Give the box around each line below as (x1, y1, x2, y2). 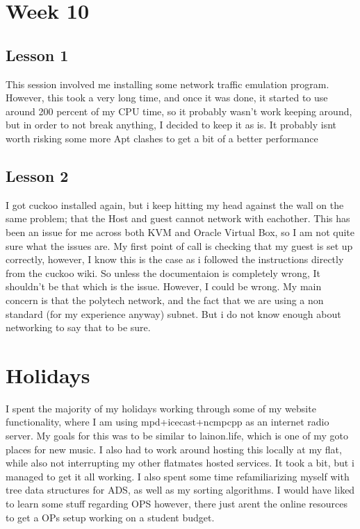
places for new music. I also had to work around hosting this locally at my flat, (6, 442, 342, 456)
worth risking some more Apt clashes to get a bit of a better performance (6, 131, 318, 145)
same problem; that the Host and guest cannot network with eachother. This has (6, 211, 350, 226)
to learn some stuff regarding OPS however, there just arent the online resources (6, 496, 348, 510)
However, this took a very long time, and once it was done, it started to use (6, 90, 328, 105)
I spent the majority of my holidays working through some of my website (6, 401, 316, 415)
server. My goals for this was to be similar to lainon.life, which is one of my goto (6, 428, 348, 442)
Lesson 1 (6, 44, 69, 65)
